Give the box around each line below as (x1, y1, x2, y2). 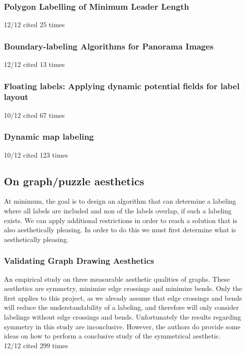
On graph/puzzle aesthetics (4, 173, 144, 188)
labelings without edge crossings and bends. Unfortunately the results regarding (4, 311, 241, 322)
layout (4, 91, 29, 103)
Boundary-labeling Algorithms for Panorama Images (4, 40, 214, 52)
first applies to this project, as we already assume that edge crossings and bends (4, 292, 242, 303)
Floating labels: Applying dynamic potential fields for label (4, 80, 240, 92)
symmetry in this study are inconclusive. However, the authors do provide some (4, 321, 241, 331)
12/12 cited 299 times (4, 340, 68, 350)
